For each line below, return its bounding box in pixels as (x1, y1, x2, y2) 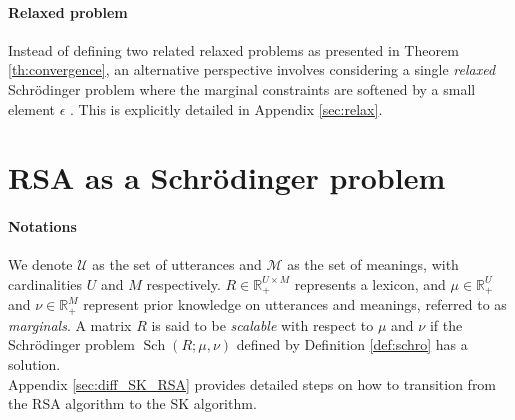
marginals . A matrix (8, 314, 132, 335)
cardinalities (8, 273, 83, 294)
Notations (8, 216, 77, 237)
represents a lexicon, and (294, 273, 446, 294)
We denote (8, 254, 73, 275)
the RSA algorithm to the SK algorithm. (8, 393, 257, 414)
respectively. (146, 273, 221, 294)
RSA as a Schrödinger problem (8, 157, 446, 198)
